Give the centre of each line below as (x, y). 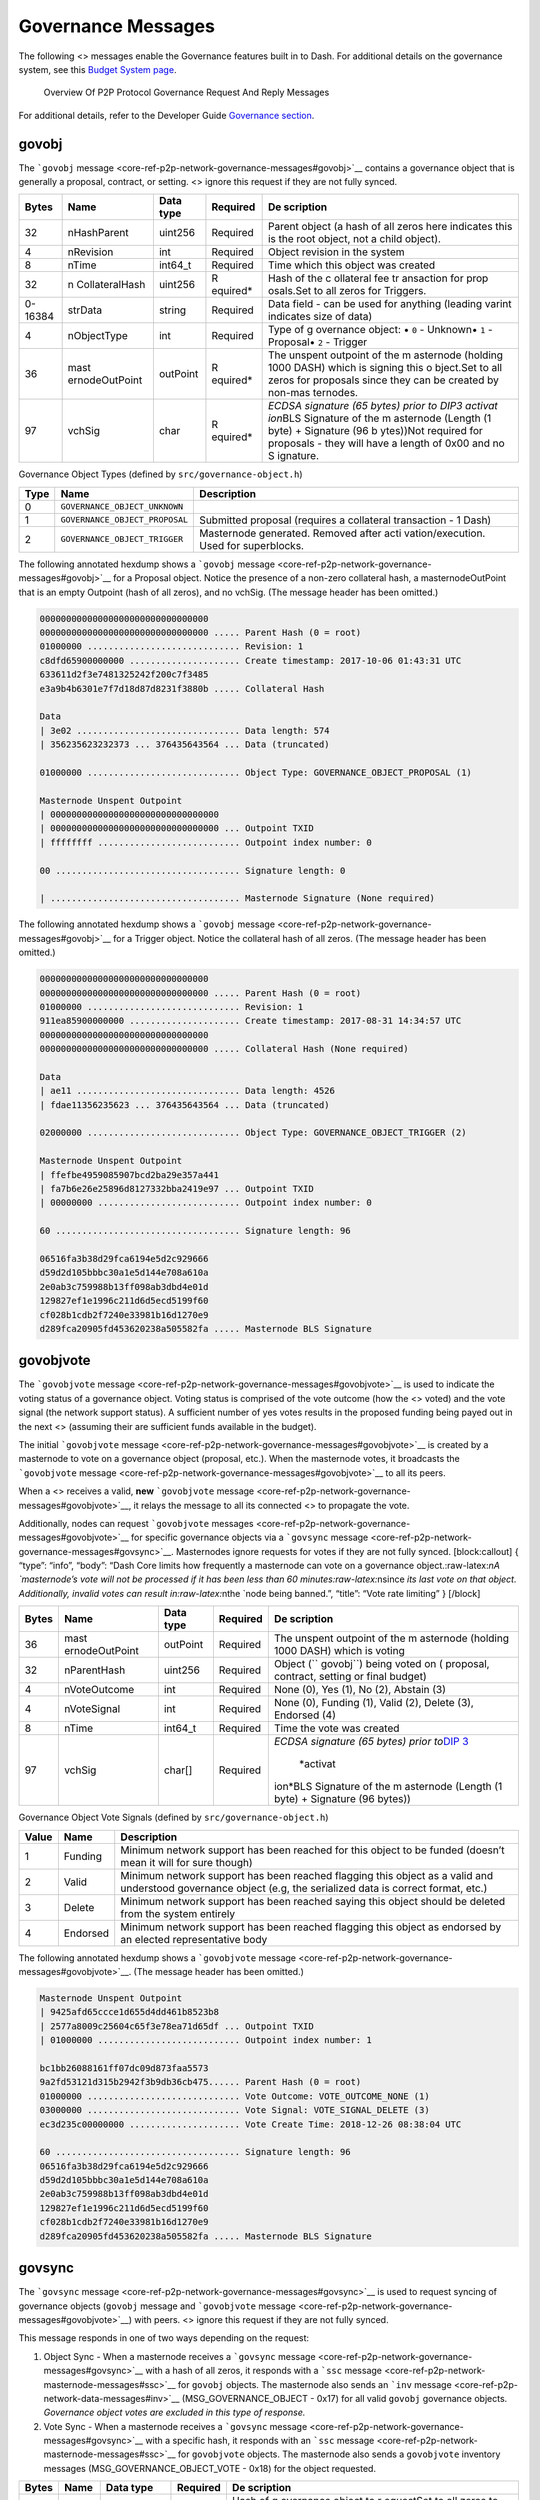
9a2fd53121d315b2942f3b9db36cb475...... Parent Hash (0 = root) (200, 2082)
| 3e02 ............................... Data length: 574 (184, 730)
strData (85, 310)
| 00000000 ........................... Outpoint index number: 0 (205, 1203)
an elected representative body (194, 1939)
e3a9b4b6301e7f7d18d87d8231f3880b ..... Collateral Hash (182, 688)
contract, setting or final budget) (350, 1677)
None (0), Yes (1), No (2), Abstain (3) (360, 1690)
